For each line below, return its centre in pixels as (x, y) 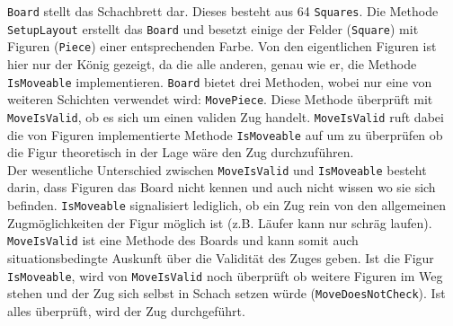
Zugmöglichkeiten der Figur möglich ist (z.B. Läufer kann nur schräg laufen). (220, 222)
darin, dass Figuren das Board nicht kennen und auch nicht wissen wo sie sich (222, 187)
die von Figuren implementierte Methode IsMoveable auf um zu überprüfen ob (225, 134)
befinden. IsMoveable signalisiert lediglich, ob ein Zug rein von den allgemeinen (226, 205)
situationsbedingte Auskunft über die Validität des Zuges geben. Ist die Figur (221, 257)
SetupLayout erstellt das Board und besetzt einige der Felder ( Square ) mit (213, 28)
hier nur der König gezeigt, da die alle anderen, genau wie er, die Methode (212, 63)
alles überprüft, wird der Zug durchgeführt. (126, 310)
